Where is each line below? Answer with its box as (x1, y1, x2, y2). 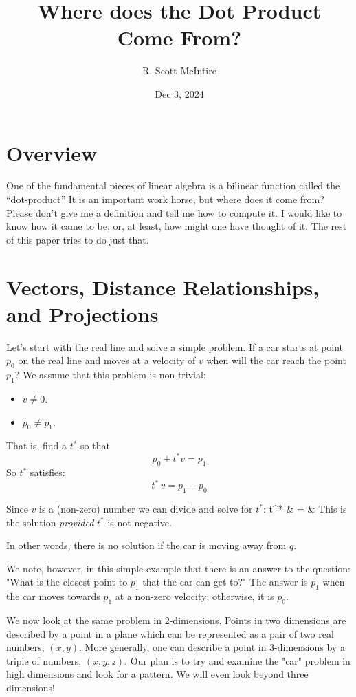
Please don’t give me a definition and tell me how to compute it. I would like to (6, 205, 342, 219)
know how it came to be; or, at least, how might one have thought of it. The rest (6, 219, 347, 233)
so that (80, 438, 110, 453)
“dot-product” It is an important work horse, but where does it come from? (6, 192, 324, 206)
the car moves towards (6, 589, 100, 603)
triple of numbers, (6, 653, 82, 667)
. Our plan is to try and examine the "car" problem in (124, 653, 351, 667)
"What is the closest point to (6, 575, 128, 589)
